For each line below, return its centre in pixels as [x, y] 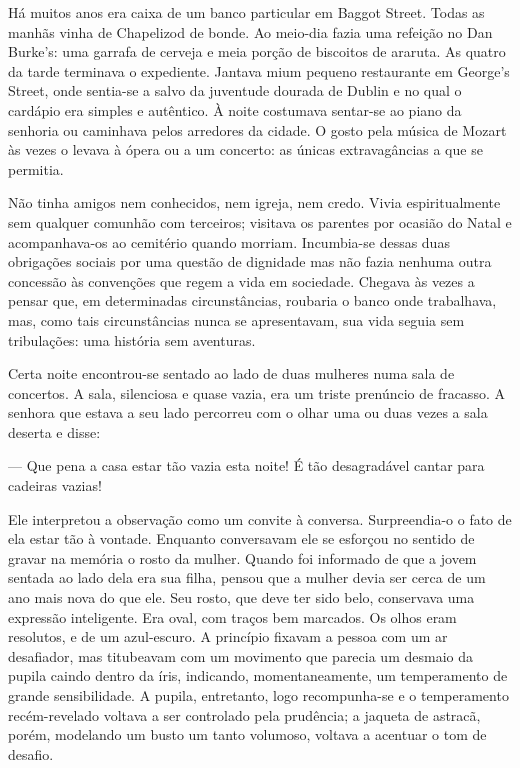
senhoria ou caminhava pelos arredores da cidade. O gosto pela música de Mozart [257, 129]
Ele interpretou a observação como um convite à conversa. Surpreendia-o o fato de [260, 518]
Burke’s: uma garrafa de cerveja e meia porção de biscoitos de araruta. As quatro [257, 51]
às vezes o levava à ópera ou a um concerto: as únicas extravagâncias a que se [245, 149]
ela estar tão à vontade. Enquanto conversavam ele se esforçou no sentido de [241, 538]
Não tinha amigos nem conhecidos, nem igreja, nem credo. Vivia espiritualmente [254, 202]
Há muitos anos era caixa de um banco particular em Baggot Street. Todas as [246, 12]
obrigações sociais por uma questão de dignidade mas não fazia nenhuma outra [250, 261]
